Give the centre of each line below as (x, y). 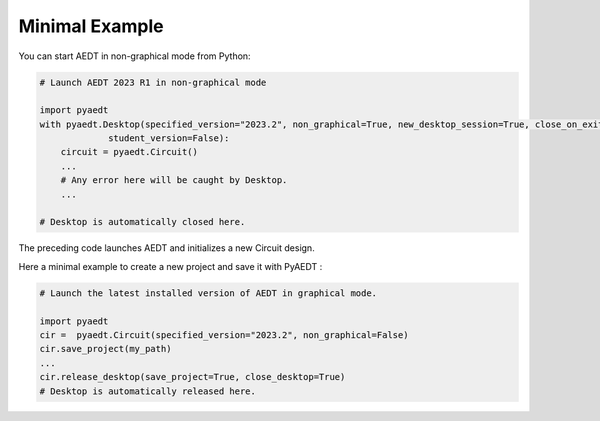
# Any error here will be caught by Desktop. (174, 180)
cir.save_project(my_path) (105, 349)
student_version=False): (169, 138)
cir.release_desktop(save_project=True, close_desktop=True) (192, 377)
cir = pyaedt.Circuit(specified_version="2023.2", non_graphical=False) (224, 334)
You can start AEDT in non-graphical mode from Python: (134, 56)
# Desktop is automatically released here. (148, 391)
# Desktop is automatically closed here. (142, 222)
